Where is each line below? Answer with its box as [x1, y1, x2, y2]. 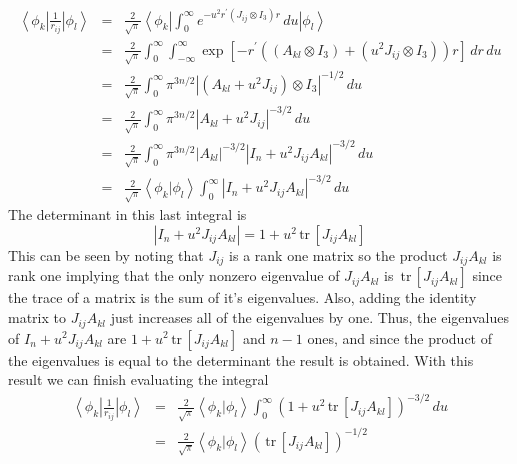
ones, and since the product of [307, 327, 493, 348]
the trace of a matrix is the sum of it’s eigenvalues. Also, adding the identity [8, 287, 477, 308]
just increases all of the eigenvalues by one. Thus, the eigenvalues [110, 307, 509, 328]
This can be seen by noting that [8, 245, 204, 265]
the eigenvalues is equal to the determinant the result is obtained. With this [8, 349, 474, 370]
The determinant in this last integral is [8, 204, 247, 225]
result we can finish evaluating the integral [8, 369, 269, 390]
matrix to [8, 307, 66, 328]
